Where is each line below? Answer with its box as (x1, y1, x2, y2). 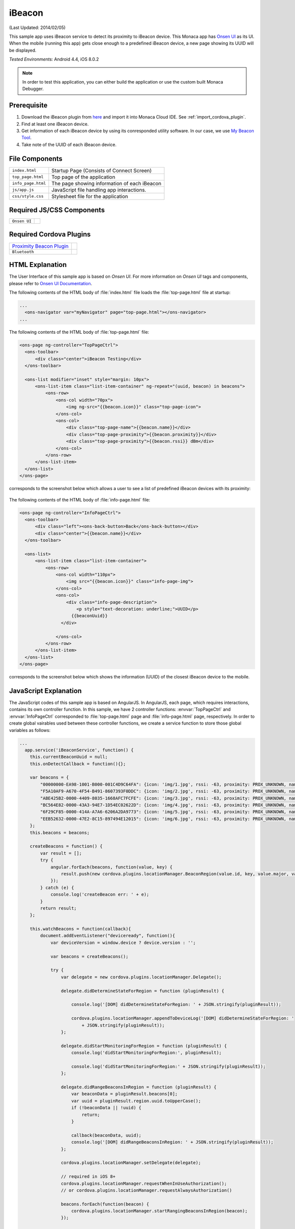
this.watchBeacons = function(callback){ (29, 926, 131, 932)
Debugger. (22, 86, 44, 92)
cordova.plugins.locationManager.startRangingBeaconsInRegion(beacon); (71, 1208, 248, 1214)
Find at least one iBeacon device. (21, 121, 89, 127)
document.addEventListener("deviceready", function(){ (40, 933, 176, 938)
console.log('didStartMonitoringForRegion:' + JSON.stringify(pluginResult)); (71, 1063, 266, 1069)
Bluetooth (12, 249, 34, 254)
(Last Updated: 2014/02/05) (9, 25, 66, 30)
